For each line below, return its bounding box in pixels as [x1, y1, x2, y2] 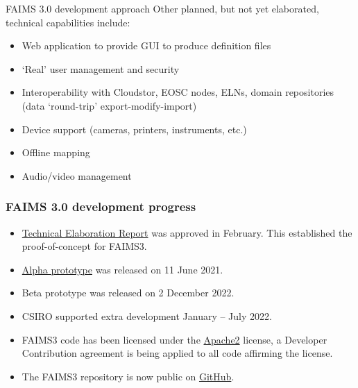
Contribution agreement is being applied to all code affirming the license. [22, 346, 333, 360]
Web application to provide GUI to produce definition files [22, 38, 271, 53]
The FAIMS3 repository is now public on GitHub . [22, 369, 235, 383]
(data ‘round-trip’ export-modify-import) [22, 98, 197, 112]
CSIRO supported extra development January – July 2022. [22, 308, 272, 323]
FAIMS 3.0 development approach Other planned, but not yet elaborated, [6, 1, 319, 15]
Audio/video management [22, 168, 132, 183]
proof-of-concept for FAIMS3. [22, 239, 147, 253]
